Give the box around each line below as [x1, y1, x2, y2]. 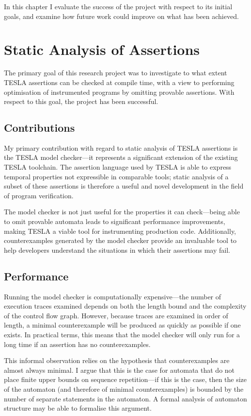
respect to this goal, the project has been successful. [4, 96, 158, 106]
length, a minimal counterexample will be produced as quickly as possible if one [4, 320, 241, 330]
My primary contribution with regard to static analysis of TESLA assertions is [4, 142, 238, 153]
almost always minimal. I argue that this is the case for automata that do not [4, 364, 235, 375]
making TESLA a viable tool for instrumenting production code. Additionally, [4, 225, 236, 236]
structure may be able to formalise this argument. [4, 403, 152, 413]
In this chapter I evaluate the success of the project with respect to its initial [4, 1, 233, 11]
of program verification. [4, 190, 74, 200]
